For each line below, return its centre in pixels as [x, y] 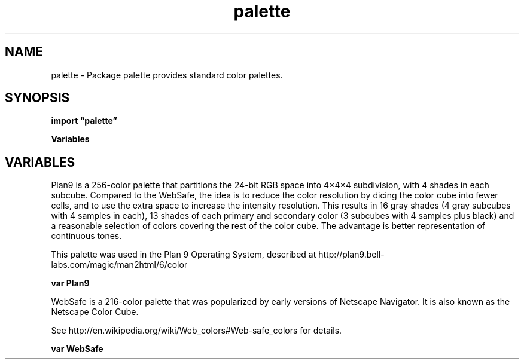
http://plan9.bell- [351, 255]
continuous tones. [86, 236]
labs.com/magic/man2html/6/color [119, 265]
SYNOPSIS [37, 98]
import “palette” [84, 121]
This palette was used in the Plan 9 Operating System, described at [184, 255]
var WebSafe [77, 349]
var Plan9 [70, 283]
